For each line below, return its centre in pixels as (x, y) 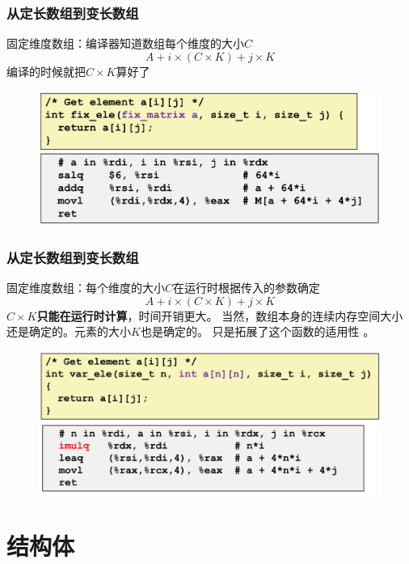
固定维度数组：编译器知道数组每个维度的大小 (125, 43)
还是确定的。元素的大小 (69, 331)
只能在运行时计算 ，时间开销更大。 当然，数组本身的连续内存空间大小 (220, 315)
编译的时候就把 (46, 71)
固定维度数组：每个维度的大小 (86, 288)
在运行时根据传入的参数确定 (247, 288)
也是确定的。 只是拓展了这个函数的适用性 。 (257, 331)
